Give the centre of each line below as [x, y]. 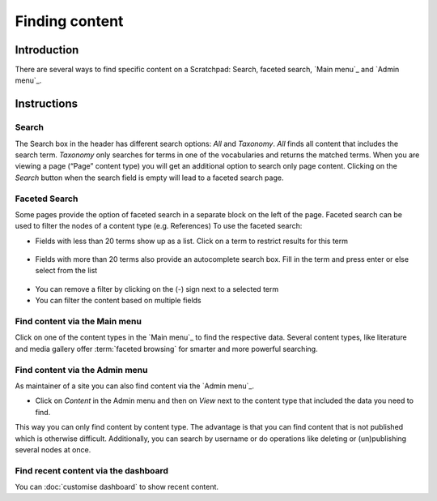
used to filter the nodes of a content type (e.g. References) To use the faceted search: [159, 226]
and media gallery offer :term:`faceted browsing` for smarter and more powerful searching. [167, 349]
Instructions [47, 104]
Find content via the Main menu [78, 322]
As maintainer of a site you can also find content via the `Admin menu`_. [135, 386]
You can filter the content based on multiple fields [118, 301]
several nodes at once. [53, 449]
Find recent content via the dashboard [92, 470]
